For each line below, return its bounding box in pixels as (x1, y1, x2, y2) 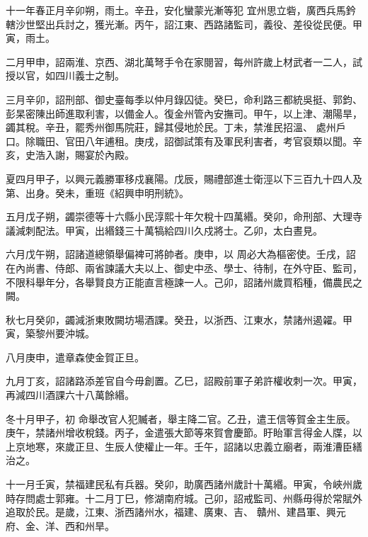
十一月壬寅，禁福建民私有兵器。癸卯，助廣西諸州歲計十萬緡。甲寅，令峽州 (6, 477, 352, 492)
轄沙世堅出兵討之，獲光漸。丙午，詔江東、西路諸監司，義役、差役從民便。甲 (6, 16, 362, 31)
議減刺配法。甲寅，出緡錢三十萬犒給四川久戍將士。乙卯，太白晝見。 (6, 222, 323, 237)
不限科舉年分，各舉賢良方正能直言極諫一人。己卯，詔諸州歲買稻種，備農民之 (6, 274, 362, 289)
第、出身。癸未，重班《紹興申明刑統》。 (6, 185, 189, 200)
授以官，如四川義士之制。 (6, 68, 125, 83)
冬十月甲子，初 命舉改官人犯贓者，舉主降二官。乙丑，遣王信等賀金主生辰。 (6, 411, 356, 426)
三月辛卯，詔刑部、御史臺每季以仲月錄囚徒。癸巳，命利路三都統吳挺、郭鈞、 (6, 91, 362, 106)
